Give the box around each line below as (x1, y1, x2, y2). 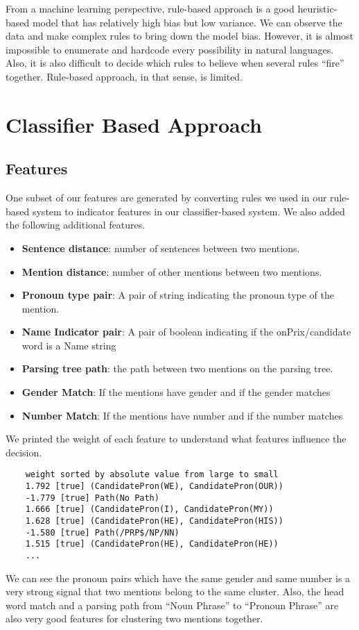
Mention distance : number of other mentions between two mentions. (21, 264, 322, 279)
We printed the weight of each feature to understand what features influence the (6, 431, 347, 446)
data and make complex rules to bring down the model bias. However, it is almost (6, 28, 354, 43)
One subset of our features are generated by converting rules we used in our (6, 190, 327, 205)
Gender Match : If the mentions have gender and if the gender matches (21, 385, 331, 399)
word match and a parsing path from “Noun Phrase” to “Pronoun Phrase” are (6, 597, 339, 612)
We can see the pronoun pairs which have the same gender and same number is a (6, 570, 351, 585)
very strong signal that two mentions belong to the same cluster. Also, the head (6, 584, 344, 599)
